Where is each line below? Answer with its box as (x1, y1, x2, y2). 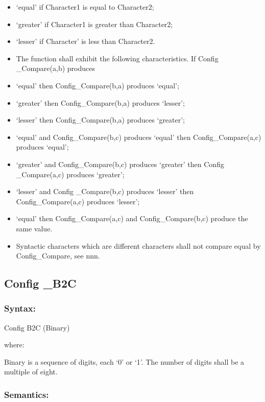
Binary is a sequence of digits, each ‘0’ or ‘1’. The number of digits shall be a (4, 356, 245, 367)
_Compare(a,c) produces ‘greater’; (16, 169, 125, 179)
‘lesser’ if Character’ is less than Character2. (16, 36, 155, 46)
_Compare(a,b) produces (16, 63, 95, 74)
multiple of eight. (4, 366, 58, 377)
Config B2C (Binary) (4, 322, 70, 333)
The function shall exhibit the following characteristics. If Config (16, 53, 219, 63)
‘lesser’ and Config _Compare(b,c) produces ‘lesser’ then (16, 186, 194, 197)
